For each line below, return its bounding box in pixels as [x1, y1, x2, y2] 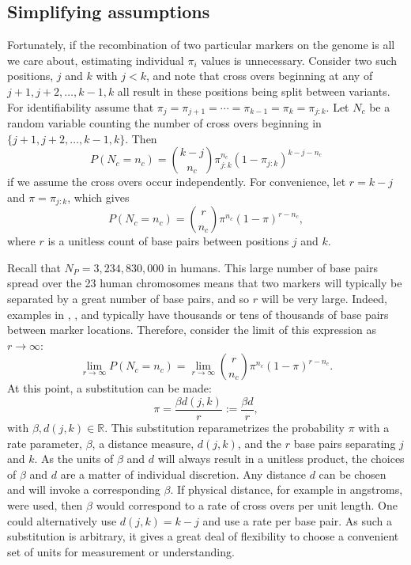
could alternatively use [7, 512, 117, 529]
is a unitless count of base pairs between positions [47, 233, 289, 249]
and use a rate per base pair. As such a [202, 512, 392, 529]
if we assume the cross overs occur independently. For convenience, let [7, 173, 346, 190]
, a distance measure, [92, 434, 194, 451]
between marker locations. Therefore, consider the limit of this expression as [7, 321, 376, 338]
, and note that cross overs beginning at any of [146, 67, 373, 84]
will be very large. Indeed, [261, 290, 387, 307]
